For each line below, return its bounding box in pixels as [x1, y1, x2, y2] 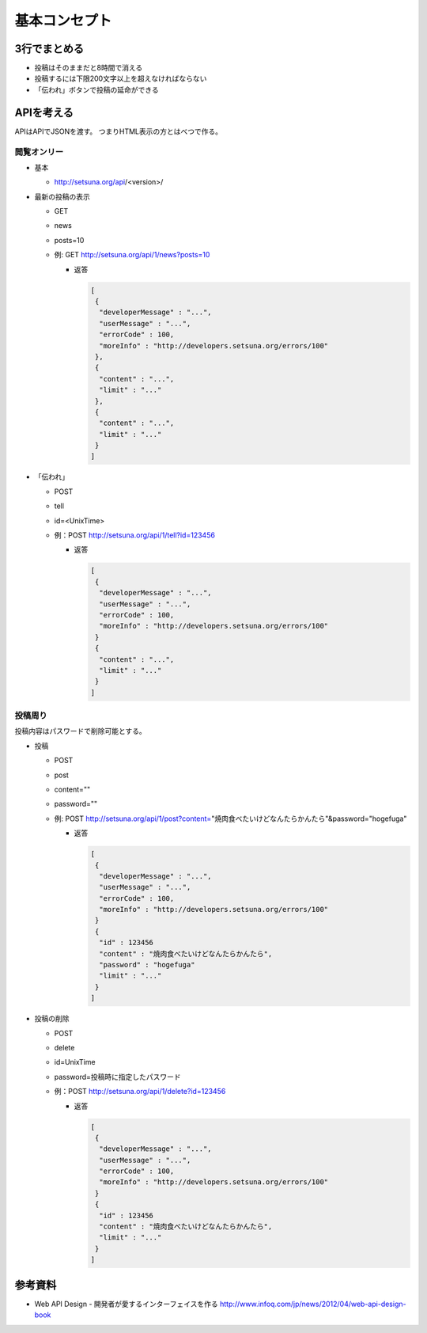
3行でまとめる [14, 42, 85, 55]
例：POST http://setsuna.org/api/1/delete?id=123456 [54, 1087, 226, 1096]
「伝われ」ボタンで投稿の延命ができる [34, 85, 160, 94]
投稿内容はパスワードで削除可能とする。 [14, 727, 146, 736]
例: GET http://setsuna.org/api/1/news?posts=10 [54, 250, 210, 260]
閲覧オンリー [14, 146, 64, 158]
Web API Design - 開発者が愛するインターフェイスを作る [34, 1299, 219, 1308]
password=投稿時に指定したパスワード [54, 1072, 181, 1081]
